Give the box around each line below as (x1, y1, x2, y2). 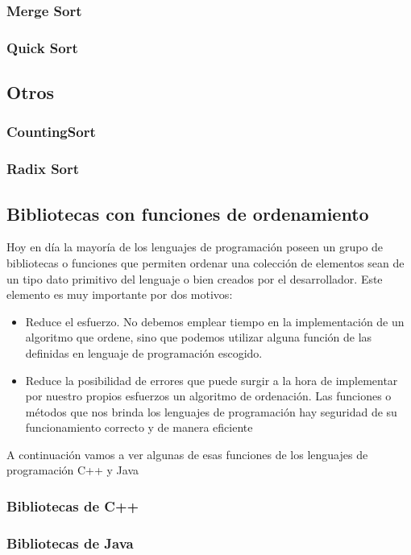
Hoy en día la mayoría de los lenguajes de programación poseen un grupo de (6, 238, 384, 255)
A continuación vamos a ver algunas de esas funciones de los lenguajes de (6, 445, 368, 462)
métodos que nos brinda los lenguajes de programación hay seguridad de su (25, 403, 397, 420)
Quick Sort (6, 37, 78, 57)
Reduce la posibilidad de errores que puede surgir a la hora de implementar (25, 371, 398, 388)
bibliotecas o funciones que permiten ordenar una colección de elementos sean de (6, 254, 405, 271)
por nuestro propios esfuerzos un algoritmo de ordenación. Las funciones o (25, 387, 392, 404)
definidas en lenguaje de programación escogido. (25, 344, 263, 361)
